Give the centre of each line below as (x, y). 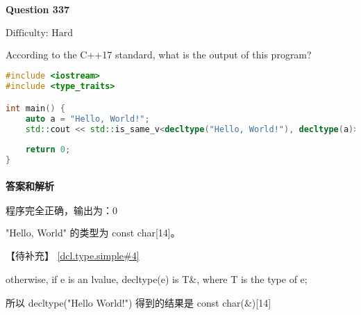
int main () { (35, 108)
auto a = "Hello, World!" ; (87, 119)
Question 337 (38, 9)
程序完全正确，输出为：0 (61, 211)
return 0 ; (48, 150)
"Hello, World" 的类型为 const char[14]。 (93, 232)
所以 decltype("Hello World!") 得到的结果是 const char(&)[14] (138, 302)
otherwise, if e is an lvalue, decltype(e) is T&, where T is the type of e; (157, 279)
